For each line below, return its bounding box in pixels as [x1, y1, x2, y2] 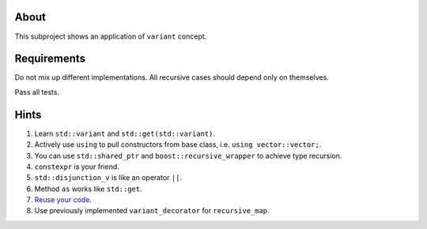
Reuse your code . [34, 195, 93, 205]
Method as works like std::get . [34, 184, 142, 193]
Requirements [14, 52, 86, 66]
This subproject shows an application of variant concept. [14, 32, 207, 41]
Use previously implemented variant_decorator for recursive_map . [34, 206, 270, 216]
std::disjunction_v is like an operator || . [34, 173, 182, 182]
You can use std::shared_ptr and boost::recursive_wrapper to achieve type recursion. [34, 151, 342, 160]
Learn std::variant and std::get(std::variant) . [34, 129, 216, 138]
